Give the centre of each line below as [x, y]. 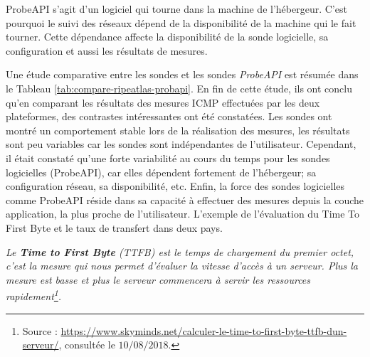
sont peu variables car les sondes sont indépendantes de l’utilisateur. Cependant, [181, 144]
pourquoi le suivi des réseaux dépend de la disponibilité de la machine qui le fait [181, 22]
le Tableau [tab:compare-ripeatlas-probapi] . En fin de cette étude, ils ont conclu [179, 88]
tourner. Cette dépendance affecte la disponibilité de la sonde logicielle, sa [167, 37]
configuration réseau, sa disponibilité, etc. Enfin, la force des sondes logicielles [175, 186]
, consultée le [87, 345]
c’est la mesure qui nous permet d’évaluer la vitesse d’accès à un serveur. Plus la [182, 266]
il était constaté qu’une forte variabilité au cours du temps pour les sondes [168, 158]
